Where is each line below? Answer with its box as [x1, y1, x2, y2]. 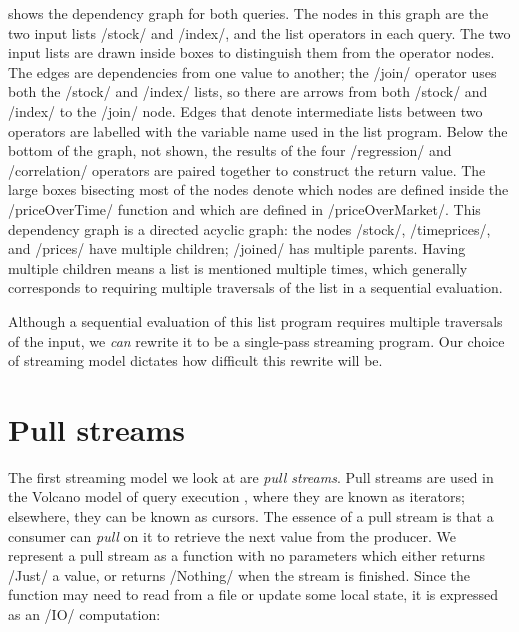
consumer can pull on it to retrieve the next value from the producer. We [8, 525, 456, 546]
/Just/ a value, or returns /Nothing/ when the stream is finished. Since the [8, 564, 470, 585]
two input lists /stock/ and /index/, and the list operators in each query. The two [8, 22, 511, 43]
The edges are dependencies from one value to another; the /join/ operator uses [8, 61, 497, 82]
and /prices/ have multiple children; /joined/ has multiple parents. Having [8, 238, 466, 259]
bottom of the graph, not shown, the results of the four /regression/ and [8, 140, 452, 161]
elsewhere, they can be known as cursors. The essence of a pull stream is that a [8, 506, 494, 526]
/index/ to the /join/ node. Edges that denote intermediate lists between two [8, 100, 483, 121]
